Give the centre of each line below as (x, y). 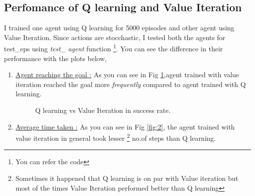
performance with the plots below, (55, 58)
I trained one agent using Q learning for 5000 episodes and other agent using (119, 28)
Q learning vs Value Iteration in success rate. (103, 110)
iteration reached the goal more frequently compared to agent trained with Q (131, 84)
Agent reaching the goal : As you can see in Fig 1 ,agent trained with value (127, 75)
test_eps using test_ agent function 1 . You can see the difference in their (114, 48)
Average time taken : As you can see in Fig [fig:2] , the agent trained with (125, 126)
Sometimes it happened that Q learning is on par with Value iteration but (127, 178)
